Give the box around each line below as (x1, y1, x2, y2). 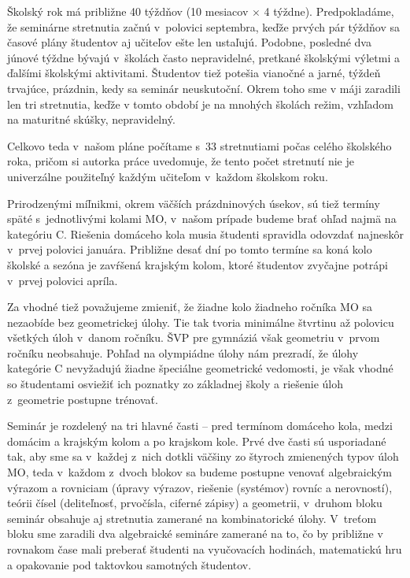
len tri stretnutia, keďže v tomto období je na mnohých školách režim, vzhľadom (7, 95, 394, 112)
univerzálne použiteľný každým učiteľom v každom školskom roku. (7, 168, 328, 184)
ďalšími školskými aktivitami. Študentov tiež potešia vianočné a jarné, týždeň (7, 65, 381, 81)
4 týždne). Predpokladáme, (264, 3, 394, 19)
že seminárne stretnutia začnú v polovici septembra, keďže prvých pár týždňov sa (7, 18, 401, 35)
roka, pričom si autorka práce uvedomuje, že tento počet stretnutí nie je (7, 153, 354, 169)
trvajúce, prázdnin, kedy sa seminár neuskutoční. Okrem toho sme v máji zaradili (7, 80, 401, 96)
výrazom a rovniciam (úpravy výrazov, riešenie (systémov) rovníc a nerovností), (7, 479, 393, 495)
